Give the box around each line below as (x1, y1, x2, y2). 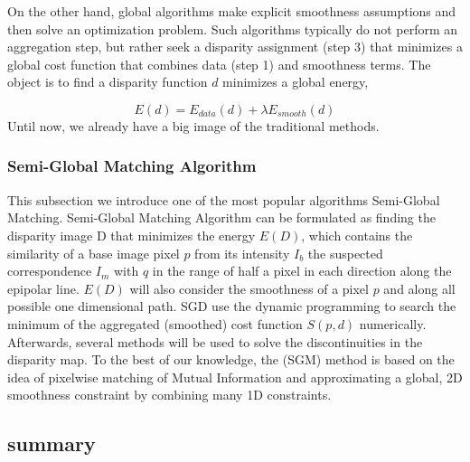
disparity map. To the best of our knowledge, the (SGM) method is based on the (7, 350, 455, 369)
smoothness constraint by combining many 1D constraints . (7, 385, 332, 404)
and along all (383, 278, 456, 297)
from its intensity (194, 243, 290, 262)
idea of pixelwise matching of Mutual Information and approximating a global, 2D (7, 367, 463, 386)
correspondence (7, 261, 92, 280)
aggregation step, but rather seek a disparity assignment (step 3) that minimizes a (7, 37, 463, 56)
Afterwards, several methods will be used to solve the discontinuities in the (7, 332, 423, 351)
